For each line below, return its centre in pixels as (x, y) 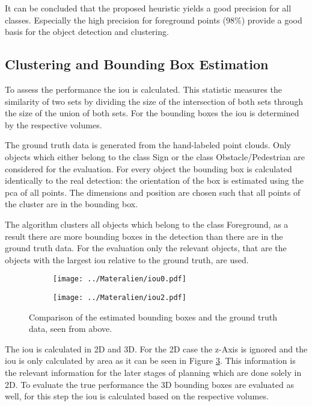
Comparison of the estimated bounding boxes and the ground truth (153, 317)
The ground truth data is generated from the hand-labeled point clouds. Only (148, 145)
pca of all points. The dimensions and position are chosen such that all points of (153, 192)
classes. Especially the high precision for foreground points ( (115, 20)
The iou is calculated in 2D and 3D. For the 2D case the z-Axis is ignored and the (156, 348)
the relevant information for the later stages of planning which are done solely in (153, 372)
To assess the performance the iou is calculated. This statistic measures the (143, 89)
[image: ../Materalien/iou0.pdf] (120, 279)
